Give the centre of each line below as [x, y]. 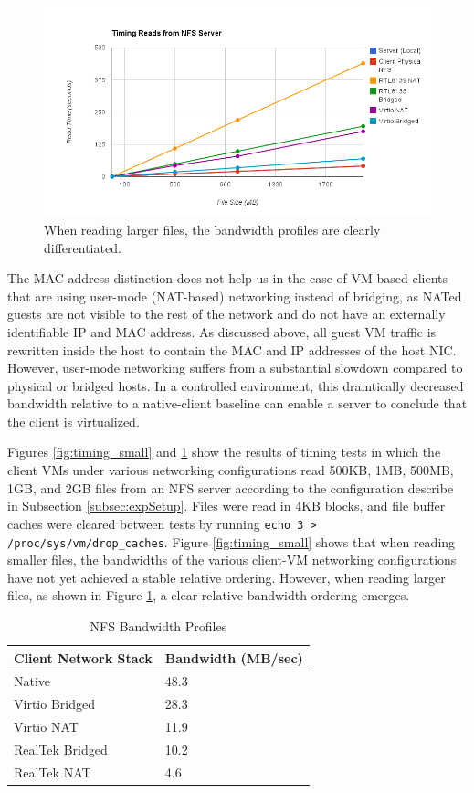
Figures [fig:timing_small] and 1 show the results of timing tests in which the [224, 452]
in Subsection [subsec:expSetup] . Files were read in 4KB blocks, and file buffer [226, 506]
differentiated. [83, 247]
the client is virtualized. [74, 421]
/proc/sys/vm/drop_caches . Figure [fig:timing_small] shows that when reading [232, 541]
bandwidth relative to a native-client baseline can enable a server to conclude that [237, 403]
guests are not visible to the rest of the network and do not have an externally [226, 314]
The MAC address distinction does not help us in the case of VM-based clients [228, 278]
